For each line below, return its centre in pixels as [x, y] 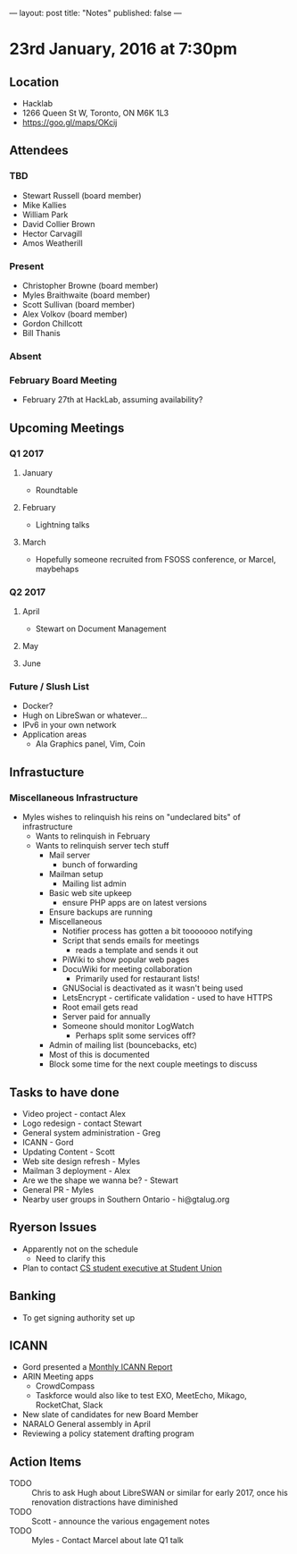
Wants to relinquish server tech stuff [102, 846]
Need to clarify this [70, 1258]
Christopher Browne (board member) [90, 285]
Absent [25, 356]
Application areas [54, 735]
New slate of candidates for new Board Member [110, 1415]
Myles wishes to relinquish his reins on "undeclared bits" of [131, 817]
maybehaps [57, 569]
